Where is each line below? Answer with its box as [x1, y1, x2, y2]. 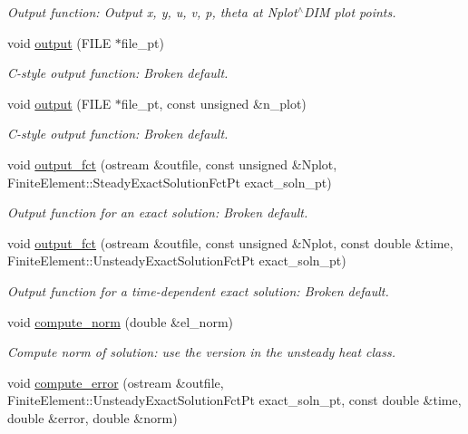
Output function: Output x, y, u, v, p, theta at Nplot [7, 3, 297, 21]
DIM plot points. [303, 3, 396, 21]
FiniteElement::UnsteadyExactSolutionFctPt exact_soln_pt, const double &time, [7, 391, 462, 410]
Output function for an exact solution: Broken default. [7, 203, 308, 222]
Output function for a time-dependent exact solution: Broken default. [7, 281, 389, 300]
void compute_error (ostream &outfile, [7, 372, 224, 391]
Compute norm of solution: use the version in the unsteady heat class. [7, 342, 395, 362]
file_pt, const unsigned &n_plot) [121, 93, 307, 112]
